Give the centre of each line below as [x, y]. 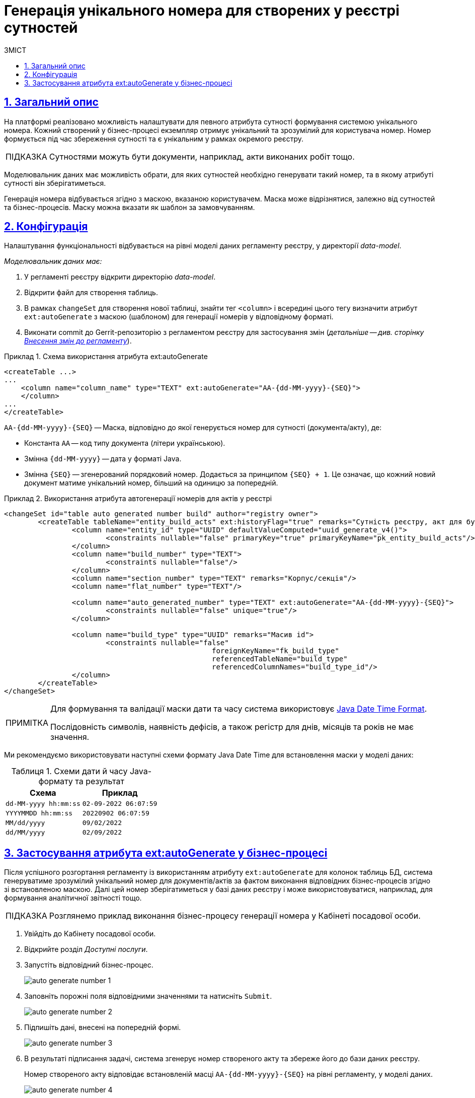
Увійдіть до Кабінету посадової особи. [90, 934]
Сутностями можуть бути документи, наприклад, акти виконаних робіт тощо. [202, 156]
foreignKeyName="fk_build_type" [275, 651]
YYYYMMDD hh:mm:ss [39, 813]
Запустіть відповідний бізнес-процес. [89, 965]
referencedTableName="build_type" [280, 659]
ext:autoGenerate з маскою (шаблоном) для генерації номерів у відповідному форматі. [179, 317]
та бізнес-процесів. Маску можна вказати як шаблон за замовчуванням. [130, 207]
